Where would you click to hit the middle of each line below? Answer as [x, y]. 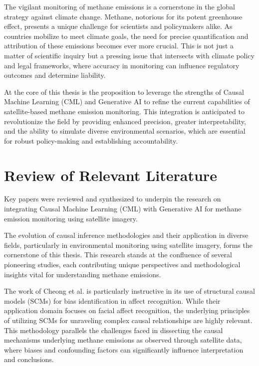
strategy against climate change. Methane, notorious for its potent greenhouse [123, 16]
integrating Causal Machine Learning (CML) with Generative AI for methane [123, 209]
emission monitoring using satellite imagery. [71, 218]
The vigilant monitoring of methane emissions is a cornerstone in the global [120, 6]
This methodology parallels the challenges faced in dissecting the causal [114, 330]
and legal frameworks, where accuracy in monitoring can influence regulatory [122, 65]
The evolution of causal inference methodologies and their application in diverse [126, 235]
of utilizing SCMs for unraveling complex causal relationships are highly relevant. [128, 320]
